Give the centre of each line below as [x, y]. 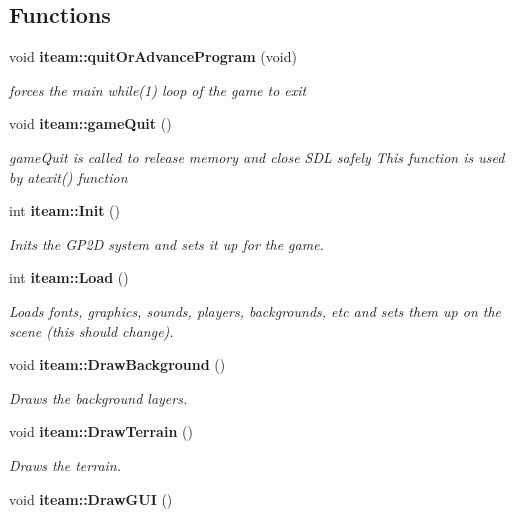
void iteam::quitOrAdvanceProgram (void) [153, 56]
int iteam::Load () [69, 277]
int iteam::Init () [65, 210]
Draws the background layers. [98, 397]
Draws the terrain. [65, 464]
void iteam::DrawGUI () [91, 498]
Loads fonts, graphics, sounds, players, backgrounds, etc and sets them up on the [255, 310]
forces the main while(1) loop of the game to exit [158, 89]
